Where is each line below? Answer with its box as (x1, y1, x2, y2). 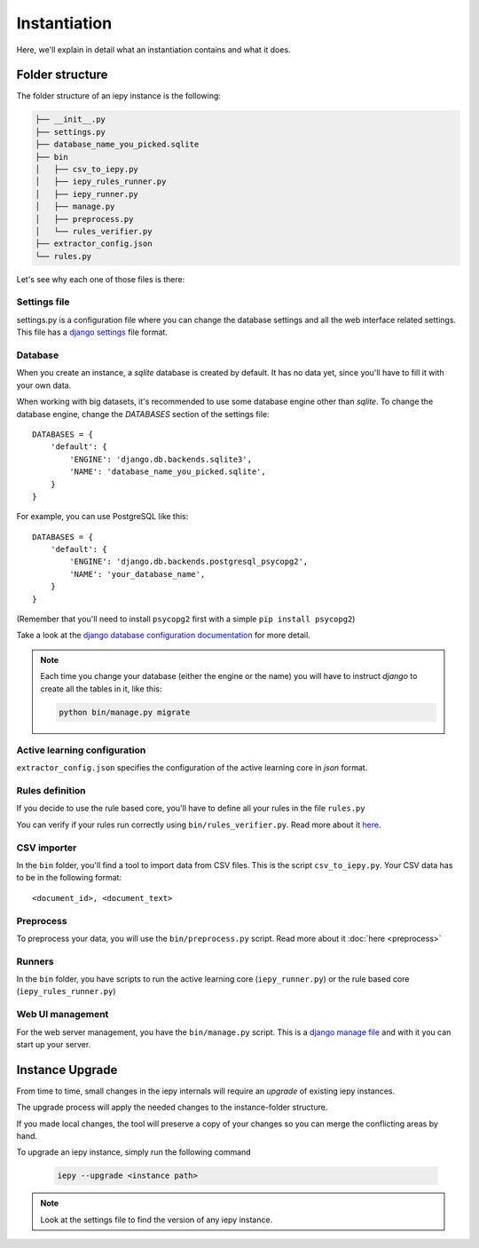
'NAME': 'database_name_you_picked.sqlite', (69, 467, 266, 477)
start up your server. (16, 1039, 91, 1049)
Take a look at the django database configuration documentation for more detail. (16, 630, 310, 641)
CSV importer (16, 841, 77, 854)
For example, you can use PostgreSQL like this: (16, 511, 189, 522)
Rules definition (16, 785, 86, 797)
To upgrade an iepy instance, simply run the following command (16, 1147, 252, 1157)
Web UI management (16, 1008, 109, 1021)
